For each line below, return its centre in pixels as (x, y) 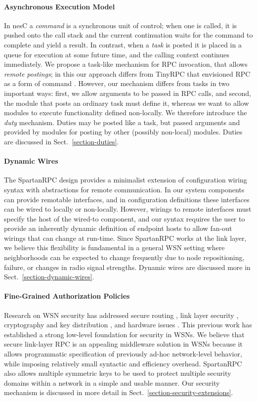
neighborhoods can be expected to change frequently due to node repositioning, (124, 257)
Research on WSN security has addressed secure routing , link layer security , (121, 315)
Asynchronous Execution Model (60, 6)
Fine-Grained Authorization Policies (67, 296)
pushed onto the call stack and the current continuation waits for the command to (128, 35)
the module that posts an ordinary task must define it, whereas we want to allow (127, 103)
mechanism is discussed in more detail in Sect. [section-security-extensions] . (119, 392)
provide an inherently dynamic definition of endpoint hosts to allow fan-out (118, 228)
